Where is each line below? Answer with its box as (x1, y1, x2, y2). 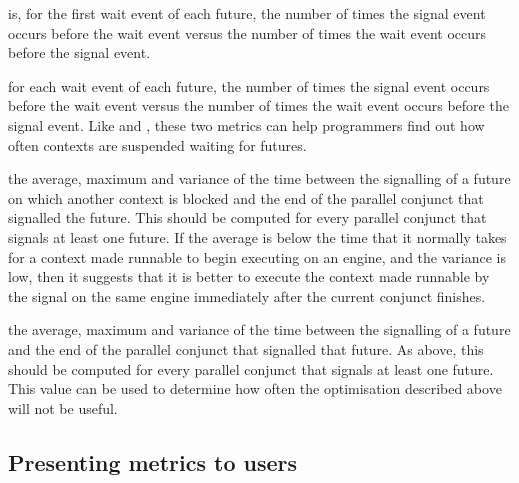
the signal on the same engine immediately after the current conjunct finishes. (8, 285, 486, 306)
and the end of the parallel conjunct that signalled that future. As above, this (8, 338, 484, 359)
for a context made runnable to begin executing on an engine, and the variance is (8, 246, 506, 267)
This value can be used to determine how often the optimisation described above (8, 378, 502, 399)
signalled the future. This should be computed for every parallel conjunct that (8, 207, 487, 228)
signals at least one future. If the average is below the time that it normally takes (8, 226, 507, 247)
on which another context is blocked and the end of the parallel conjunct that (8, 187, 484, 208)
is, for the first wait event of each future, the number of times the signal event (8, 3, 486, 23)
